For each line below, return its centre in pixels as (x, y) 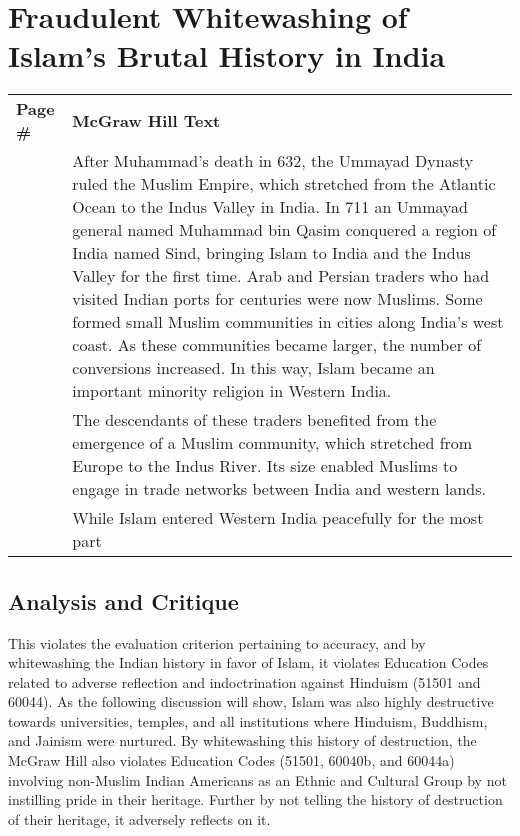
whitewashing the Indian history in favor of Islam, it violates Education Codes (248, 662)
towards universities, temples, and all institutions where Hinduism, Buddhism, (248, 720)
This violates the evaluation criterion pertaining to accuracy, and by (217, 642)
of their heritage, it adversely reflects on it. (139, 818)
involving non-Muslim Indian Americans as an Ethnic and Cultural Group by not (257, 779)
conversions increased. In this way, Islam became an (253, 368)
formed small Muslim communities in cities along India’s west (288, 322)
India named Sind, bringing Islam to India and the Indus (271, 253)
